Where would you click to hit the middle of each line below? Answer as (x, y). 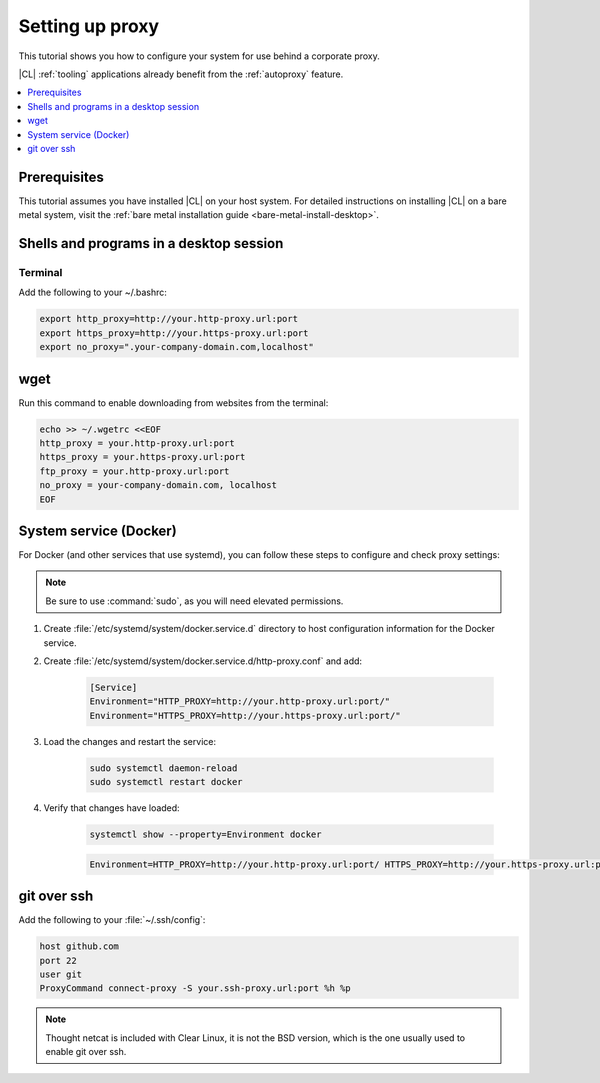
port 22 (58, 960)
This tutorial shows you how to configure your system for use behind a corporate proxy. (199, 56)
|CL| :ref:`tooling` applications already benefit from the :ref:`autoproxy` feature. (181, 74)
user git (61, 974)
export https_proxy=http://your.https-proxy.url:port (174, 333)
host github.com (79, 946)
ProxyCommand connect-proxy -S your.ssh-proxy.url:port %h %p (195, 988)
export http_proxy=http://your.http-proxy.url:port (169, 319)
